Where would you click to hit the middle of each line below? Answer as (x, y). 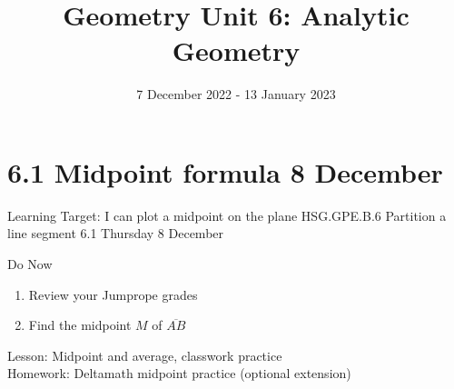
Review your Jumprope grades (113, 294)
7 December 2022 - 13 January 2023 (236, 94)
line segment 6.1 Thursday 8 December (116, 233)
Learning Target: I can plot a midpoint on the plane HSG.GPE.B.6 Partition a (227, 215)
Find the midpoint (80, 325)
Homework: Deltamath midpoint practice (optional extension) (179, 373)
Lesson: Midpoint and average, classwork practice (145, 355)
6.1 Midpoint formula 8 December (225, 171)
